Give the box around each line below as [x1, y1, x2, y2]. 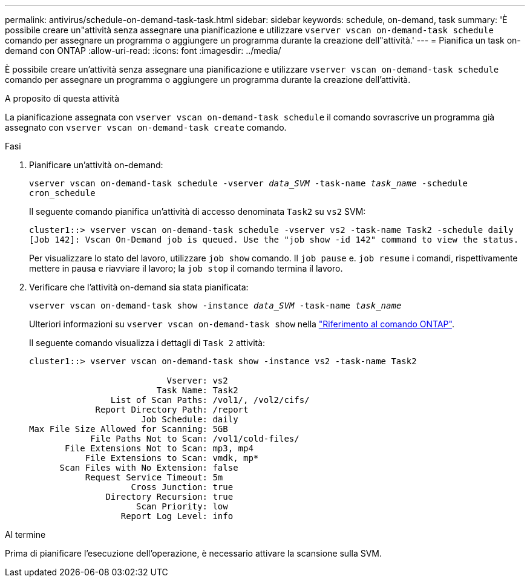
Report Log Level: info [120, 511, 234, 521]
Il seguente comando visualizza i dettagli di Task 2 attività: [29, 338, 266, 348]
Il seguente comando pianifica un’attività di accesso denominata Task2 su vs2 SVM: [29, 206, 366, 217]
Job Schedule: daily [141, 414, 238, 424]
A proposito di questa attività [5, 93, 120, 103]
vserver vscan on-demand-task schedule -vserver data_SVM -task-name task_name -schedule [29, 178, 468, 188]
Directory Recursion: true [105, 492, 234, 502]
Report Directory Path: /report [95, 405, 249, 414]
